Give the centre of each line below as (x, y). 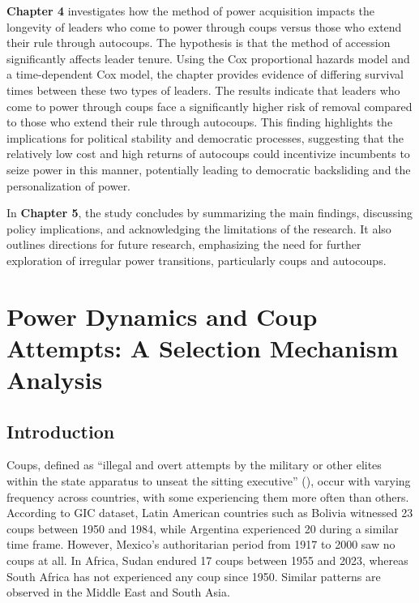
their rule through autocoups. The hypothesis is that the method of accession (199, 43)
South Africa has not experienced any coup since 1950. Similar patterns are (194, 576)
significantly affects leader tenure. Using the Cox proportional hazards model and (208, 58)
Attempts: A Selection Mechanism (203, 347)
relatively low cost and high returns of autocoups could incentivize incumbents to (208, 154)
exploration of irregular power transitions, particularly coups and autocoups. (197, 260)
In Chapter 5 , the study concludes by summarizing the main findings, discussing (209, 213)
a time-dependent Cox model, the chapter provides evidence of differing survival (205, 74)
